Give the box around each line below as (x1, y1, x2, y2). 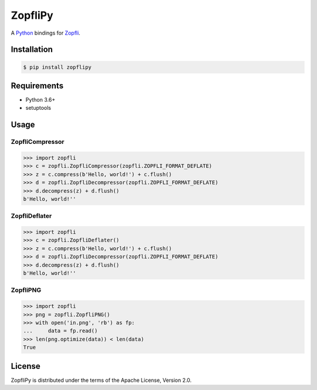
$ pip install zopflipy (23, 63, 92, 70)
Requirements (11, 80, 64, 90)
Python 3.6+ (25, 96, 56, 103)
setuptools (25, 105, 51, 112)
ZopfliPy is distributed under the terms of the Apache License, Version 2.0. (11, 376, 192, 384)
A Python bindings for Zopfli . (11, 29, 80, 36)
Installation (11, 45, 53, 55)
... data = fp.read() (23, 328, 98, 334)
